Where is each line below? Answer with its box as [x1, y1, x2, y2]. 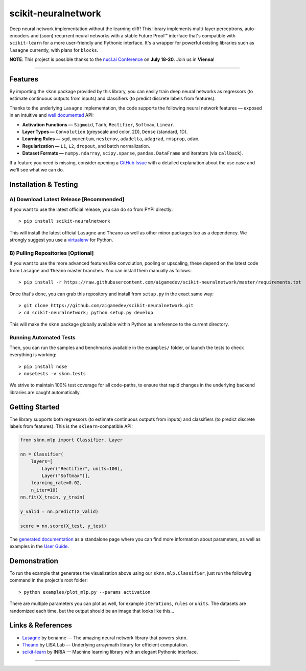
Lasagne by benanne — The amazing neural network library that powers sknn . [22, 635, 188, 641]
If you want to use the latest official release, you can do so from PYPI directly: [9, 206, 173, 212]
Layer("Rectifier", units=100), [41, 466, 123, 471]
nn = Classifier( [20, 451, 64, 457]
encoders [9, 32, 30, 38]
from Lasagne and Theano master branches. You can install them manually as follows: [9, 267, 192, 273]
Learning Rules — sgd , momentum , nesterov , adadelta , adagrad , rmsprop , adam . [22, 136, 200, 142]
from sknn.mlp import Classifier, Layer [20, 437, 123, 443]
